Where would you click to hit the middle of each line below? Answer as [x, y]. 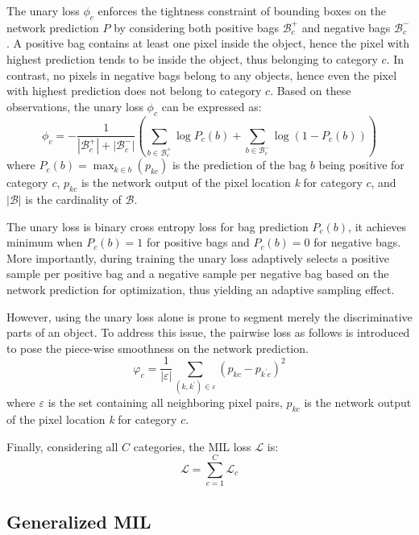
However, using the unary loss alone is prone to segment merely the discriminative [209, 316]
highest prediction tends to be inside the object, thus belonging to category [192, 58]
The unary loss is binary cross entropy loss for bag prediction [158, 226]
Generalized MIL [79, 521]
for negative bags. [357, 242]
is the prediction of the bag [239, 165]
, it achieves [378, 226]
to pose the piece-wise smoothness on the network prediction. [158, 348]
